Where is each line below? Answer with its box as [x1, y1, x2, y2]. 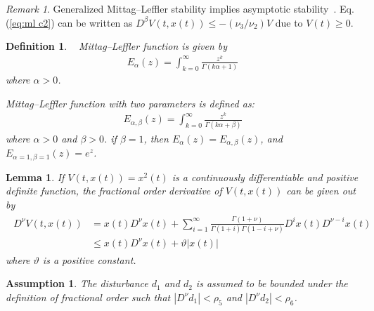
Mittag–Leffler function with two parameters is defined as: [6, 95, 254, 110]
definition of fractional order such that [6, 289, 171, 304]
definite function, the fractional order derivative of [6, 183, 222, 198]
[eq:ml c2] [9, 15, 51, 29]
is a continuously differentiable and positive [172, 169, 359, 184]
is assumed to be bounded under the [195, 276, 348, 291]
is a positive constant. [42, 252, 136, 267]
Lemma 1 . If [6, 169, 65, 184]
